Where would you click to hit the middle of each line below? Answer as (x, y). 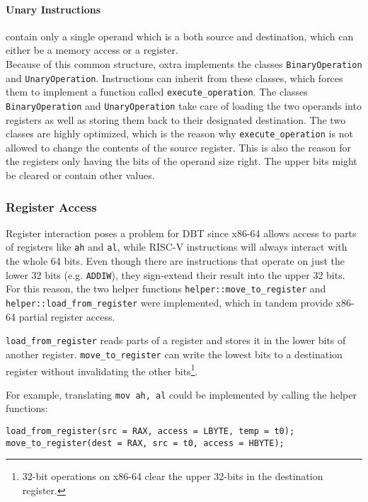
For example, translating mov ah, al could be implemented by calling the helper (181, 394)
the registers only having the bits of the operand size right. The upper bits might (182, 161)
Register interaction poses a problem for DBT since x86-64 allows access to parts (181, 233)
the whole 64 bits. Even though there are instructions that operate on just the (176, 261)
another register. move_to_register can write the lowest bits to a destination (174, 354)
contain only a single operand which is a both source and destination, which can (180, 36)
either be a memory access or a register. (92, 50)
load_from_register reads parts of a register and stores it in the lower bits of (176, 340)
